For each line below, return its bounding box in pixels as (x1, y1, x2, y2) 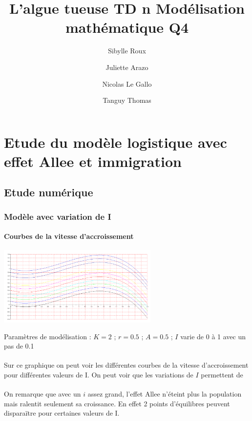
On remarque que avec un (4, 389, 81, 399)
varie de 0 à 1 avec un (180, 331, 246, 341)
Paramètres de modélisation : (4, 331, 91, 341)
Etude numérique (4, 185, 93, 200)
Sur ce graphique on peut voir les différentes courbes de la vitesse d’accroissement (4, 360, 249, 370)
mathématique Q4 (65, 17, 189, 37)
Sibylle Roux (108, 46, 146, 56)
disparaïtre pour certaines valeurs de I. (4, 408, 120, 418)
